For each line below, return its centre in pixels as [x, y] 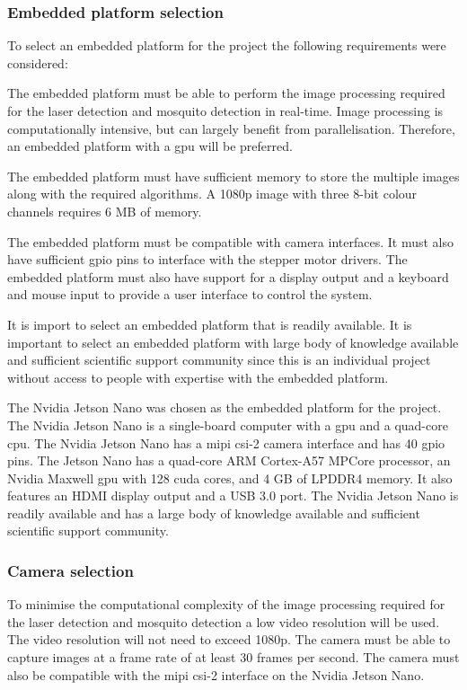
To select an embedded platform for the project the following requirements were [227, 45]
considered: [38, 62]
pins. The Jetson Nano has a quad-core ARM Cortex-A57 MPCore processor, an [229, 460]
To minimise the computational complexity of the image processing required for [226, 604]
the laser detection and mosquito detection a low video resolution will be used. [224, 621]
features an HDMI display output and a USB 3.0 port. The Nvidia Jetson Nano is [233, 495]
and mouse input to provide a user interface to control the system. [190, 294]
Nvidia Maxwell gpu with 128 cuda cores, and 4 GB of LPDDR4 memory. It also [230, 478]
